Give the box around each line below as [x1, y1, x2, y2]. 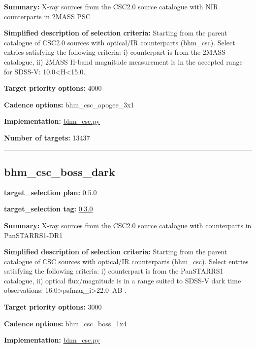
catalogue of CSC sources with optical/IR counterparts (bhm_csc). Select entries [4, 256, 249, 266]
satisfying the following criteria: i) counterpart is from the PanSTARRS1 [4, 266, 224, 276]
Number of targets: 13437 [4, 132, 90, 142]
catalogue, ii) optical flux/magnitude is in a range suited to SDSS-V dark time [4, 275, 241, 285]
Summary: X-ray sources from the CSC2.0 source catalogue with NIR [4, 1, 219, 11]
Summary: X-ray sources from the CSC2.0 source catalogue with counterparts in [4, 220, 252, 230]
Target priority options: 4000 [4, 83, 102, 93]
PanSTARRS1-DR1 [4, 230, 63, 240]
